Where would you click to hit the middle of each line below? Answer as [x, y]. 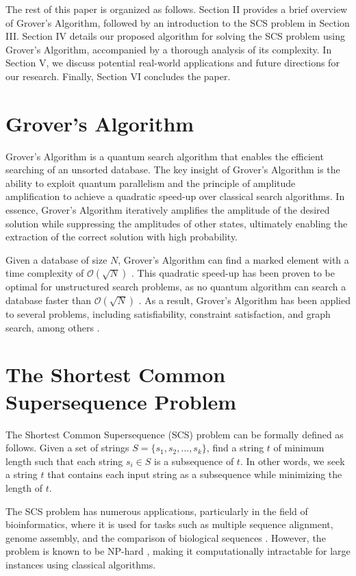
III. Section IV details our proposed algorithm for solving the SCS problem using [175, 36]
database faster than [49, 300]
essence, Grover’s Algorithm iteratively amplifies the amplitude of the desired [168, 210]
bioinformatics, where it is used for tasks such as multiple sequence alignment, [169, 524]
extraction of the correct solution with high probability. [122, 237]
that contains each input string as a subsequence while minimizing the [195, 474]
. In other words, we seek [292, 461]
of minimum [299, 448]
